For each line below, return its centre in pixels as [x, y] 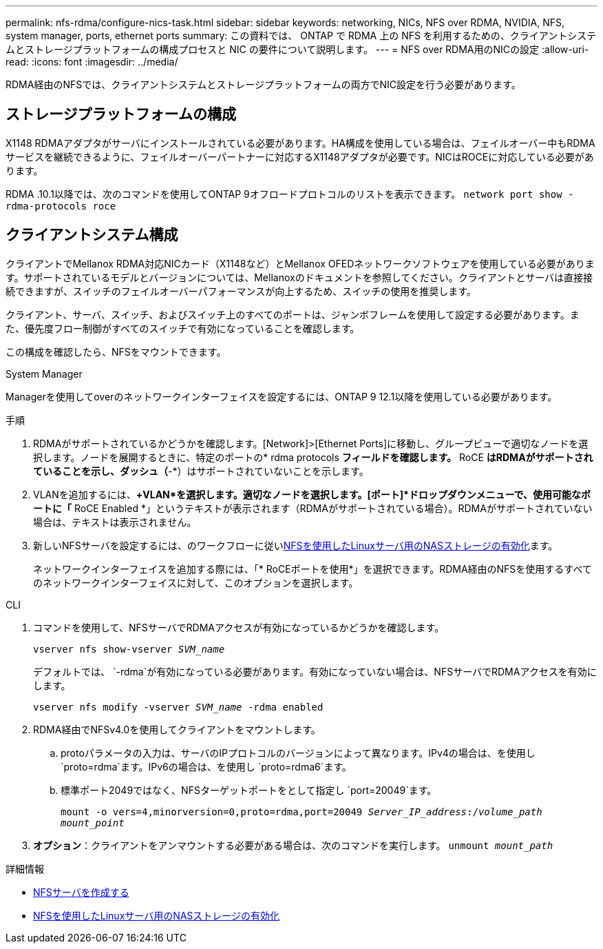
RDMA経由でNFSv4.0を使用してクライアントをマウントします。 [177, 729]
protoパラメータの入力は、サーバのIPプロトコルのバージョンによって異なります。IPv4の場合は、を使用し [298, 753]
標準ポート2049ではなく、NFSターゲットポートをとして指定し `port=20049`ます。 [249, 790]
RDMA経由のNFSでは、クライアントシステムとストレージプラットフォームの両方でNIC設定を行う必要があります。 [263, 84]
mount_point [93, 823]
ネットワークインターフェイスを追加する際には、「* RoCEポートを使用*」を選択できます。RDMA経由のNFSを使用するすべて [313, 569]
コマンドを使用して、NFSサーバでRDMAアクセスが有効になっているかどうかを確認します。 [239, 627]
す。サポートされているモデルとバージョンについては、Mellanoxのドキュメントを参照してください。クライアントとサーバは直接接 [299, 277]
